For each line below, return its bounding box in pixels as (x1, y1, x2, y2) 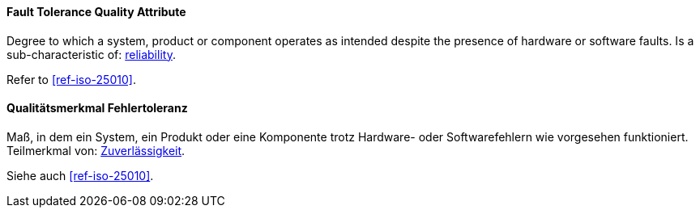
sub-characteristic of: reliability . (6, 47, 176, 61)
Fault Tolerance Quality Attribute (6, 5, 186, 19)
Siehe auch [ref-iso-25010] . (6, 168, 154, 183)
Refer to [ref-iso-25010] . (6, 72, 136, 86)
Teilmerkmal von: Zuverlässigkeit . (6, 143, 186, 157)
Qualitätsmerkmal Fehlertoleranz (6, 101, 188, 115)
